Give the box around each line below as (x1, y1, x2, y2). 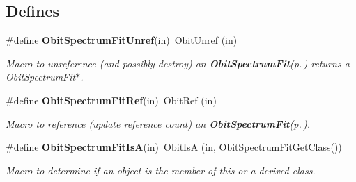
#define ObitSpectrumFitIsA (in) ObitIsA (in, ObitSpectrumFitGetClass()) (6, 140, 342, 154)
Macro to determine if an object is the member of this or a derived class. (6, 163, 316, 177)
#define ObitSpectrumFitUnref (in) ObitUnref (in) (6, 33, 238, 47)
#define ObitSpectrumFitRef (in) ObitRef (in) (6, 92, 217, 107)
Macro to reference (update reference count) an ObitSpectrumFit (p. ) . (6, 116, 311, 131)
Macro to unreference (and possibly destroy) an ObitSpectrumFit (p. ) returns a (6, 56, 350, 70)
